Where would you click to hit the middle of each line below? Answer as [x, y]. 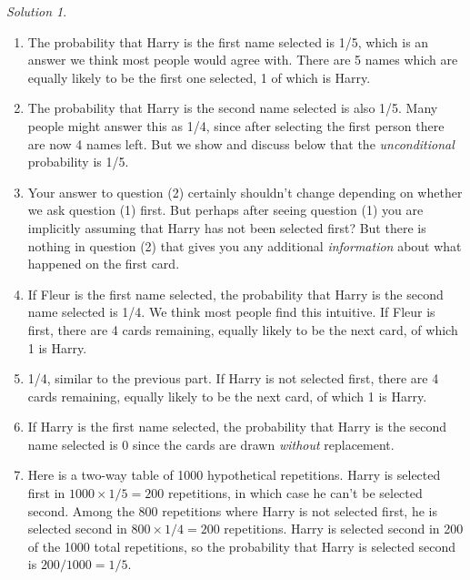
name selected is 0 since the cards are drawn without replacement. [211, 444]
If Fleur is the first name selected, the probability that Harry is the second [235, 294]
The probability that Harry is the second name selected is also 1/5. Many [233, 108]
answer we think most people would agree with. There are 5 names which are [243, 60]
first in [46, 493]
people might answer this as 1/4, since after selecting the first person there [236, 125]
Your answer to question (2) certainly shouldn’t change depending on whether [245, 192]
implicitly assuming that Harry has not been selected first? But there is [227, 227]
